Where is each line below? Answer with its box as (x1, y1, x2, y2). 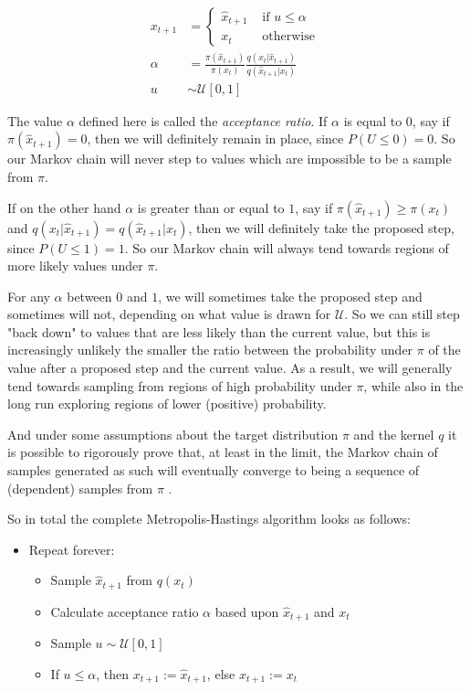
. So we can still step (344, 304, 460, 324)
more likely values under (7, 256, 143, 275)
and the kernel (353, 424, 434, 443)
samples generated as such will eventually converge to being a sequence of (7, 461, 420, 480)
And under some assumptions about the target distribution (7, 424, 339, 443)
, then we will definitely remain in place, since (87, 129, 344, 148)
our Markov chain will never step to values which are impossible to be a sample (7, 149, 452, 168)
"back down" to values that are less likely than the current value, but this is (7, 322, 431, 341)
